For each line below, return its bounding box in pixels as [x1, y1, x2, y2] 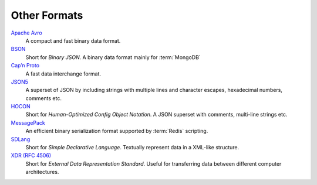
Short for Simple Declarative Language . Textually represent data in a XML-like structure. [25, 144, 240, 151]
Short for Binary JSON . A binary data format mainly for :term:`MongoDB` [25, 53, 201, 61]
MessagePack [11, 119, 45, 126]
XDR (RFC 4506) [11, 152, 52, 159]
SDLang [11, 135, 31, 143]
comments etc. [25, 94, 62, 102]
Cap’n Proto [11, 62, 40, 69]
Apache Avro [11, 29, 42, 36]
